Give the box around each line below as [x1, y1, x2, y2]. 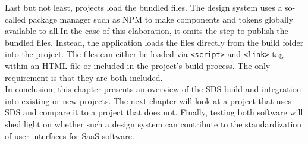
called [5, 12, 26, 25]
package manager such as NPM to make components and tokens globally [28, 12, 294, 25]
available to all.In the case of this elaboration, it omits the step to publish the [5, 24, 288, 37]
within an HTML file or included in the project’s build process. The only [5, 60, 271, 72]
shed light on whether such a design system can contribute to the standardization [5, 118, 302, 130]
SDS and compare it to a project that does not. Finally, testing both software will [5, 106, 303, 118]
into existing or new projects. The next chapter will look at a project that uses [5, 94, 291, 107]
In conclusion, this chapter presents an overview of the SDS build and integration [5, 83, 301, 95]
